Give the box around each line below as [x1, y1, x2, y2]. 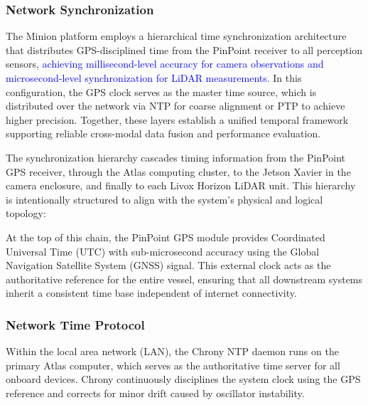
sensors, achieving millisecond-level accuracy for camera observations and [6, 56, 324, 71]
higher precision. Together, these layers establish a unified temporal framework [6, 112, 349, 127]
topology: [6, 206, 46, 221]
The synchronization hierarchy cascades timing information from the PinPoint [6, 149, 346, 164]
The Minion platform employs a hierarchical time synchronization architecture [6, 28, 347, 43]
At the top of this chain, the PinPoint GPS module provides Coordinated [6, 229, 325, 244]
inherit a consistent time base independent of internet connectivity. [6, 285, 297, 300]
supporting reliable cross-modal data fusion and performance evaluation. [6, 126, 321, 141]
